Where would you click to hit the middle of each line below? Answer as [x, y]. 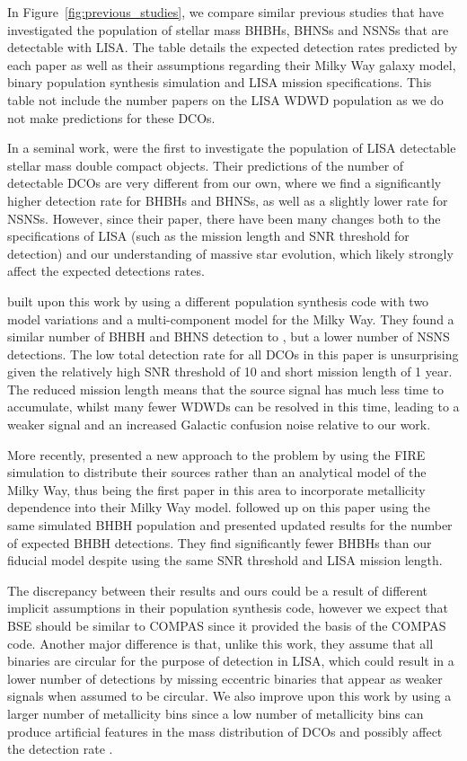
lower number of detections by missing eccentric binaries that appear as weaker [225, 678]
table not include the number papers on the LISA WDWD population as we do [225, 99]
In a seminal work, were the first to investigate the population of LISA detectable [232, 148]
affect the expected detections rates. [106, 271]
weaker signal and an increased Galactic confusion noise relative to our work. [219, 425]
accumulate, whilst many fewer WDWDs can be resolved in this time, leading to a [233, 407]
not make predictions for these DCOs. [111, 117]
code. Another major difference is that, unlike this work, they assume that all [220, 643]
